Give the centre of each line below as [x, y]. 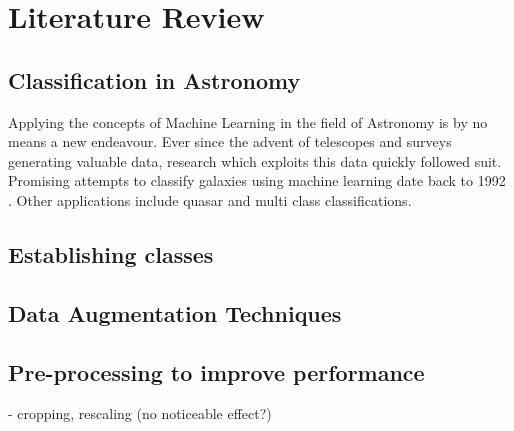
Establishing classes [111, 253]
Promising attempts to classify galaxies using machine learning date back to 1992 [257, 180]
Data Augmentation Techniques [175, 312]
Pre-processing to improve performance [216, 371]
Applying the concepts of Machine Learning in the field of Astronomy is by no [248, 121]
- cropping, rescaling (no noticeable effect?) [140, 413]
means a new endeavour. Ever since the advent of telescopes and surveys [230, 141]
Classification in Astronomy [154, 79]
